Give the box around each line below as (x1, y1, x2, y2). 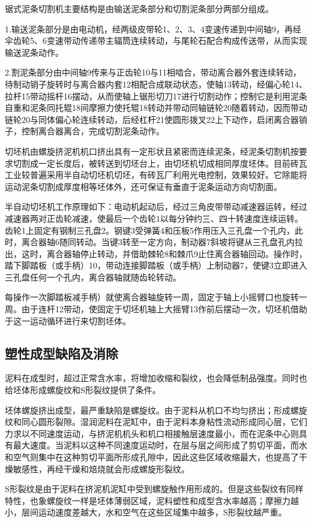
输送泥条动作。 (5, 46, 64, 58)
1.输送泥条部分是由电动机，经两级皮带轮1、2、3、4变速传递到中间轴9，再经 (5, 22, 301, 35)
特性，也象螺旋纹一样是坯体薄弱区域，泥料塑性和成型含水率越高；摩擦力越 (5, 494, 299, 506)
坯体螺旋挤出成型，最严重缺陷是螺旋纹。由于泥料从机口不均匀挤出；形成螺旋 (5, 403, 307, 416)
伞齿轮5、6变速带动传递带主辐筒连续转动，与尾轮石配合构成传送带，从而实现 (5, 34, 307, 47)
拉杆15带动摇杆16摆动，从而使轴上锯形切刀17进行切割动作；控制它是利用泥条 (5, 89, 307, 102)
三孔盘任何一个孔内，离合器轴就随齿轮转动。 (5, 270, 181, 283)
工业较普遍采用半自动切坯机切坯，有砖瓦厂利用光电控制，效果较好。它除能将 (5, 168, 307, 181)
